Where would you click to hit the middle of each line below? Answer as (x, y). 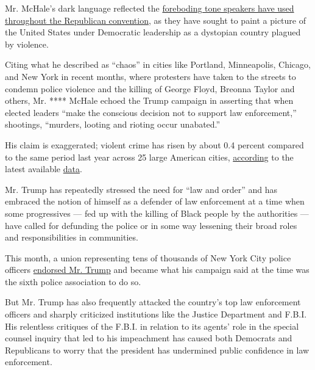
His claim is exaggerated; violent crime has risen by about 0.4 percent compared (154, 144)
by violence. (27, 44)
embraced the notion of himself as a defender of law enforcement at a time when (155, 201)
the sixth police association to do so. (73, 281)
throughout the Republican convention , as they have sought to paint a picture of (155, 20)
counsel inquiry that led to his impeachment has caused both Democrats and (149, 338)
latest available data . (44, 169)
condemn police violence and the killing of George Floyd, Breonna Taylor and (150, 88)
